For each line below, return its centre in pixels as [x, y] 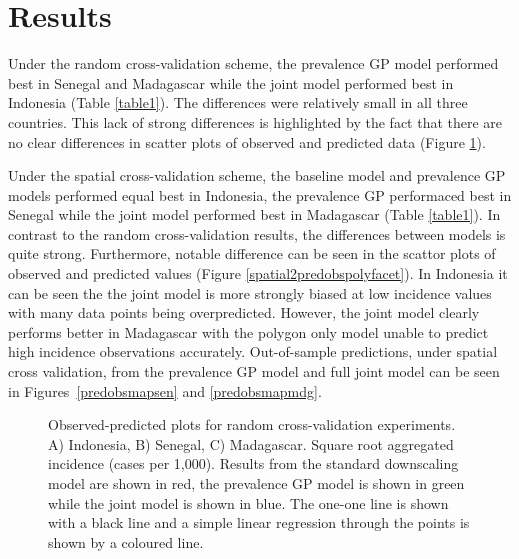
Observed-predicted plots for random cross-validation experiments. [252, 424]
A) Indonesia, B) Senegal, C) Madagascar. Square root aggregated [251, 443]
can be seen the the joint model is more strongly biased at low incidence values [250, 292]
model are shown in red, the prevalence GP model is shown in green [256, 483]
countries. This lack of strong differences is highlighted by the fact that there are [255, 121]
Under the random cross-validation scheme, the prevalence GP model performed [253, 63]
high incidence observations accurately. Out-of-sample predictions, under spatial [253, 351]
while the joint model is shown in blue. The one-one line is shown [248, 502]
